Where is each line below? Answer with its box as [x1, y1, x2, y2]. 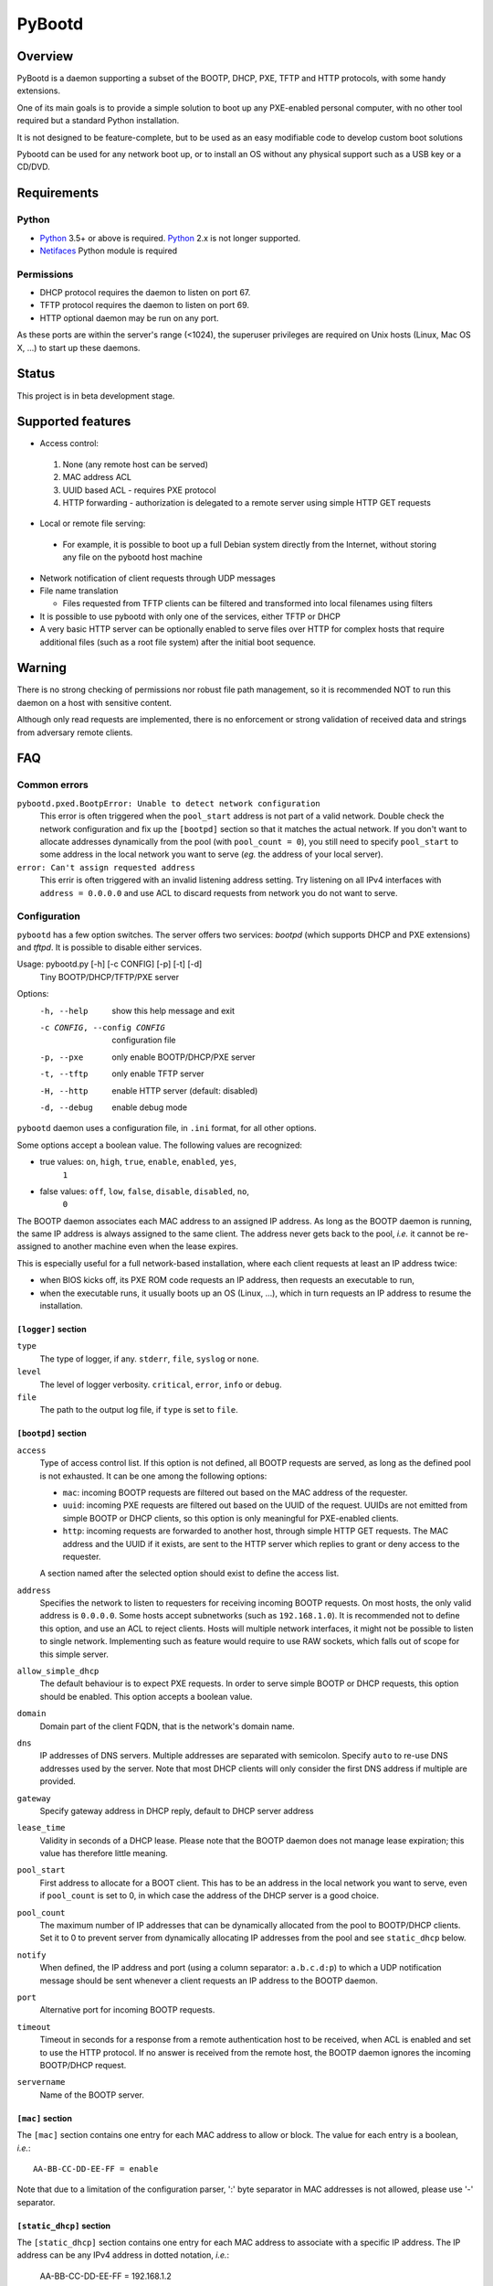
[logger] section [16, 1324, 87, 1335]
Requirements [16, 186, 100, 201]
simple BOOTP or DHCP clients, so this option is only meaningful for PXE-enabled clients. [62, 1512, 399, 1523]
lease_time [16, 1822, 66, 1833]
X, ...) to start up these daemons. [16, 342, 141, 353]
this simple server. [39, 1649, 109, 1660]
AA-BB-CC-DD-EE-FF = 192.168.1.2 [39, 2270, 173, 2281]
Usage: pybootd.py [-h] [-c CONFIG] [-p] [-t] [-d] [16, 958, 203, 969]
